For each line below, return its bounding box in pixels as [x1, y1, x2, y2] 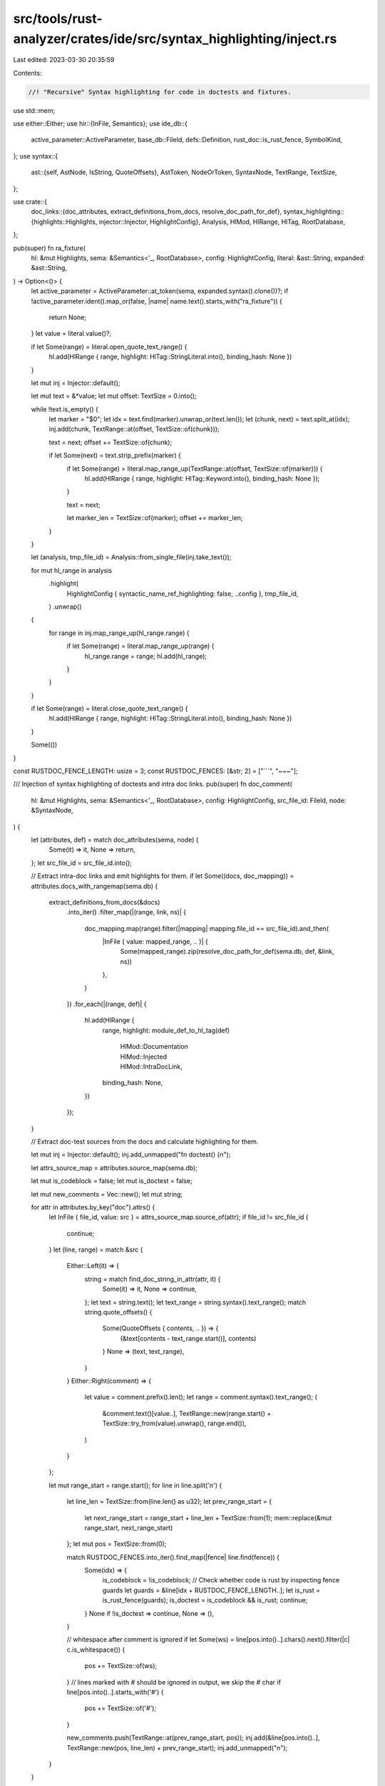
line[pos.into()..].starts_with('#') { [66, 1687, 164, 1696]
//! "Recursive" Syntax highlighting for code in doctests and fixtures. [28, 88, 292, 96]
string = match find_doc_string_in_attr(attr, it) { [84, 1274, 221, 1283]
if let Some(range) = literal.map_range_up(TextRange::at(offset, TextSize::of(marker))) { [66, 464, 324, 473]
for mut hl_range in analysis [31, 566, 113, 574]
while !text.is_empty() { [31, 404, 99, 414]
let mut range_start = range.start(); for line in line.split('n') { [48, 1481, 222, 1490]
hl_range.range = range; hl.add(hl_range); [84, 652, 207, 660]
